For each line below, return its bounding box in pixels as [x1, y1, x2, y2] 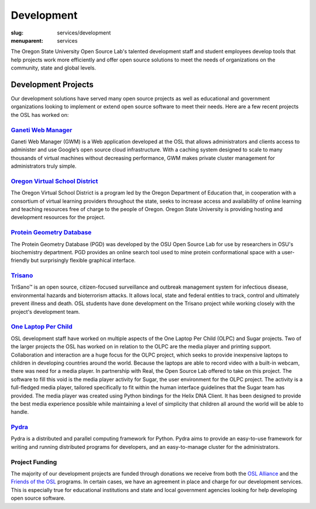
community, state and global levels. [11, 64, 97, 71]
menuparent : [11, 37, 43, 44]
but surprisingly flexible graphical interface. [30, 257, 136, 264]
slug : [11, 29, 23, 36]
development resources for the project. [11, 214, 105, 221]
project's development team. [11, 308, 80, 315]
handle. [11, 408, 29, 415]
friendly [11, 257, 30, 264]
